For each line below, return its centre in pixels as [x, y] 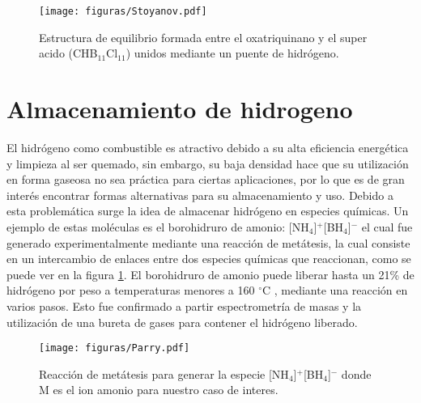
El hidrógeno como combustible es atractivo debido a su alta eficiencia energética [208, 147]
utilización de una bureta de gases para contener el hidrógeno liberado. [182, 322]
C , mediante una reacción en [335, 290]
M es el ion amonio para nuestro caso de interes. [159, 390]
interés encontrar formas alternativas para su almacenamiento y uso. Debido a [200, 195]
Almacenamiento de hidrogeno [180, 109]
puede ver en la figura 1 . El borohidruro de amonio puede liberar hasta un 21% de [210, 274]
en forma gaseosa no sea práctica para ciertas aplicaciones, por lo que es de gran [206, 179]
